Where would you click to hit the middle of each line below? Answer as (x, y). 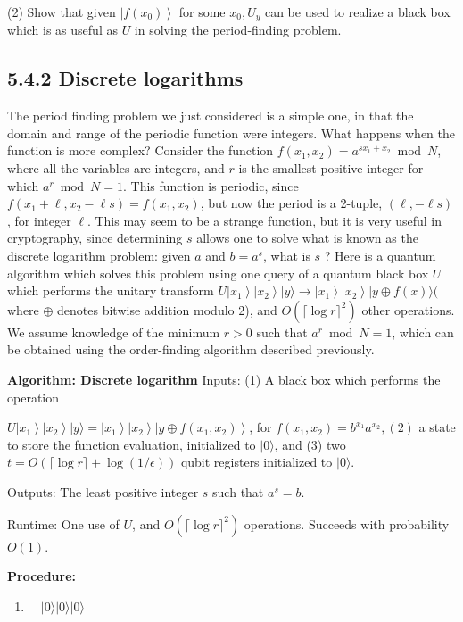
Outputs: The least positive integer (103, 491)
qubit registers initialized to (256, 462)
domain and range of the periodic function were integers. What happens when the (231, 133)
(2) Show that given (62, 12)
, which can (423, 332)
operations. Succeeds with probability (347, 523)
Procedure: (42, 576)
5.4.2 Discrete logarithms (125, 78)
